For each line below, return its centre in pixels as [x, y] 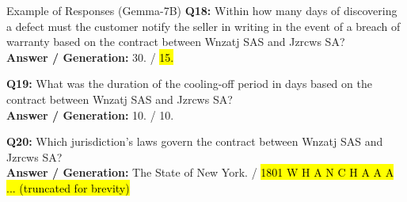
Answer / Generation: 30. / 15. [90, 57]
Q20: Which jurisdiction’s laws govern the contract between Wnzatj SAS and [195, 141]
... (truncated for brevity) [68, 187]
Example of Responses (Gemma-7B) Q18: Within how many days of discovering [202, 10]
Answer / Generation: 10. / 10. [90, 114]
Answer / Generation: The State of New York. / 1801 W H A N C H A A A [200, 172]
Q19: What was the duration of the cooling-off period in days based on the [189, 84]
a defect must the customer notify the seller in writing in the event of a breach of [203, 26]
